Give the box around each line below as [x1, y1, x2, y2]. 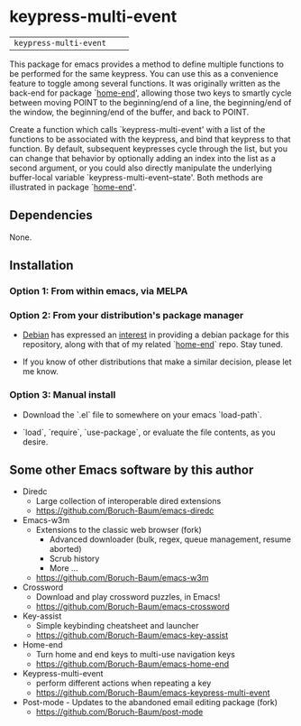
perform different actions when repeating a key [35, 678, 212, 689]
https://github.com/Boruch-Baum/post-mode [35, 706, 204, 718]
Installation [9, 258, 74, 273]
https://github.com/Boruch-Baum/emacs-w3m [35, 573, 209, 584]
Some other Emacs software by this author [9, 463, 254, 478]
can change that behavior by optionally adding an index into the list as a [9, 152, 277, 163]
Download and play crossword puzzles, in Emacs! [35, 592, 221, 602]
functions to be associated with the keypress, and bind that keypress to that [9, 133, 291, 144]
